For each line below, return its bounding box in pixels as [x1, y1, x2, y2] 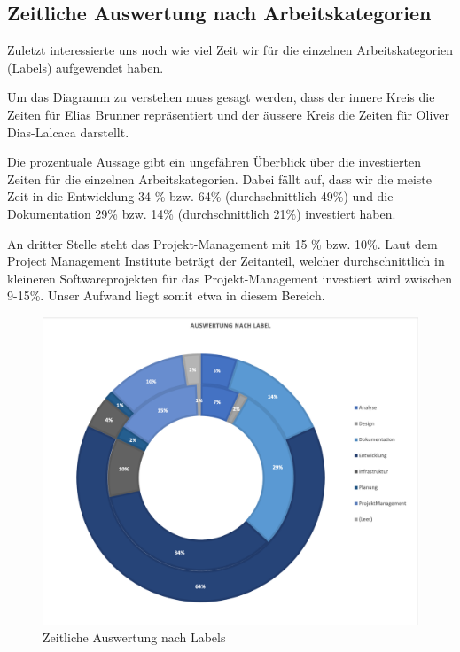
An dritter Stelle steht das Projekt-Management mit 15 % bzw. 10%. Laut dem [7, 234, 438, 252]
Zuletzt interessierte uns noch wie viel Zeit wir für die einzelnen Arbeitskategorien [7, 41, 453, 59]
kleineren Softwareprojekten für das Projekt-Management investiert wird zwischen [7, 268, 452, 287]
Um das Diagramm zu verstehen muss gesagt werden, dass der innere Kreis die [7, 88, 435, 106]
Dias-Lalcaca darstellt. [7, 122, 129, 141]
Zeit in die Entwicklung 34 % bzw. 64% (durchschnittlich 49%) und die [7, 187, 394, 206]
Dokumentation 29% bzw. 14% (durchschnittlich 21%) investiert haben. [7, 204, 396, 222]
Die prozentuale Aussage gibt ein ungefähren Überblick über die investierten [7, 152, 421, 171]
